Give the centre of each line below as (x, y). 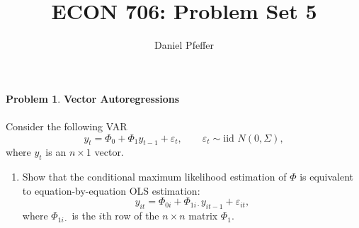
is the (84, 216)
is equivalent (327, 177)
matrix (203, 216)
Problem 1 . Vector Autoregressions (93, 98)
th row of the (131, 216)
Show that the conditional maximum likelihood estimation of (154, 177)
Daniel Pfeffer (184, 45)
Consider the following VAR (67, 126)
